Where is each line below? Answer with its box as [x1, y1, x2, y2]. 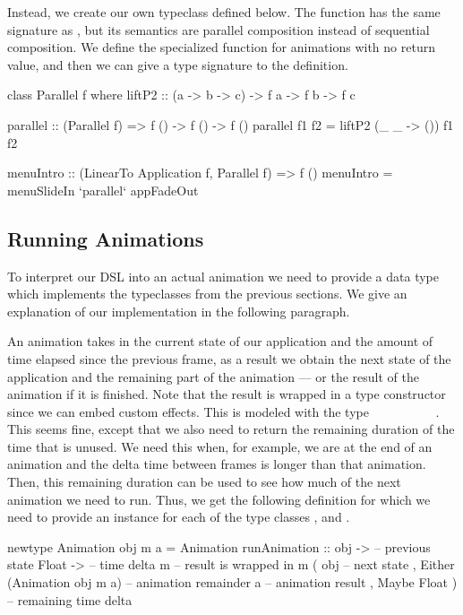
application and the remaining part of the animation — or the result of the [7, 367, 419, 385]
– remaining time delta [7, 590, 133, 609]
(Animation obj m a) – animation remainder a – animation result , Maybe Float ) [7, 573, 458, 592]
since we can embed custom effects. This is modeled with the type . [7, 402, 440, 420]
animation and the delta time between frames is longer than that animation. [7, 455, 426, 473]
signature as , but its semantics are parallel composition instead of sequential [7, 20, 430, 39]
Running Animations [7, 224, 204, 252]
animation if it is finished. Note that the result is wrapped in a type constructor [7, 385, 446, 403]
